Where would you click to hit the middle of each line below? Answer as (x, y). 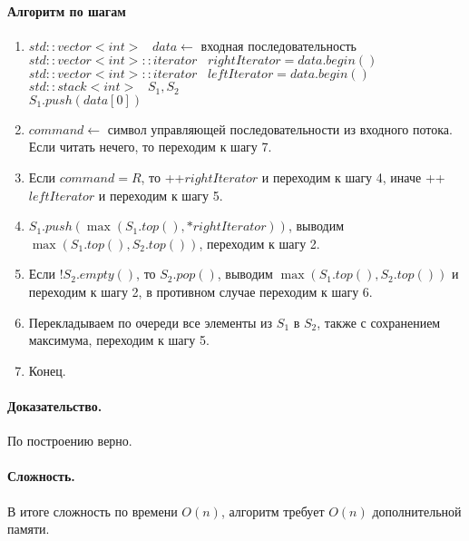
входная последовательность (278, 45)
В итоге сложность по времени (93, 511)
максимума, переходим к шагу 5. (119, 340)
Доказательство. (55, 405)
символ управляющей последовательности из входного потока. (280, 128)
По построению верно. (70, 441)
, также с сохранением (379, 322)
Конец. (47, 370)
